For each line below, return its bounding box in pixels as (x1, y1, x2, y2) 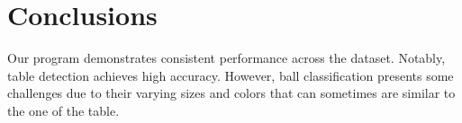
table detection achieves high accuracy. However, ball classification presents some (7, 66, 454, 84)
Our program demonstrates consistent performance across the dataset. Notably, (7, 48, 446, 67)
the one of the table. (7, 101, 120, 119)
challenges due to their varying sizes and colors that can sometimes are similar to (7, 83, 456, 102)
